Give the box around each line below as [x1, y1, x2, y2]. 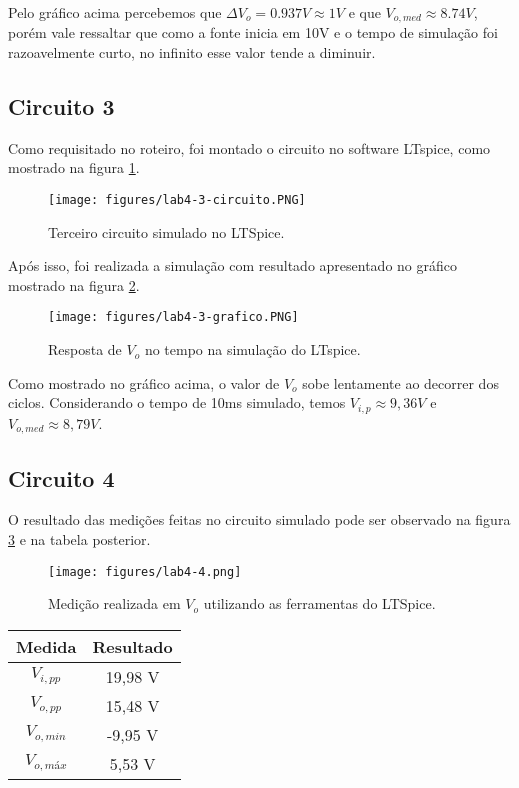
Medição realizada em [48, 593, 181, 614]
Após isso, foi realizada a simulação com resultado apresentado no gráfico [8, 255, 457, 276]
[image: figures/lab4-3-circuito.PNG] [48, 193, 306, 208]
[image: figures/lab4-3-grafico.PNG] [48, 310, 299, 325]
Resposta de [48, 339, 122, 360]
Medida [16, 634, 77, 658]
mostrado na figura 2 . [8, 274, 140, 295]
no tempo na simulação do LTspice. [144, 339, 361, 360]
